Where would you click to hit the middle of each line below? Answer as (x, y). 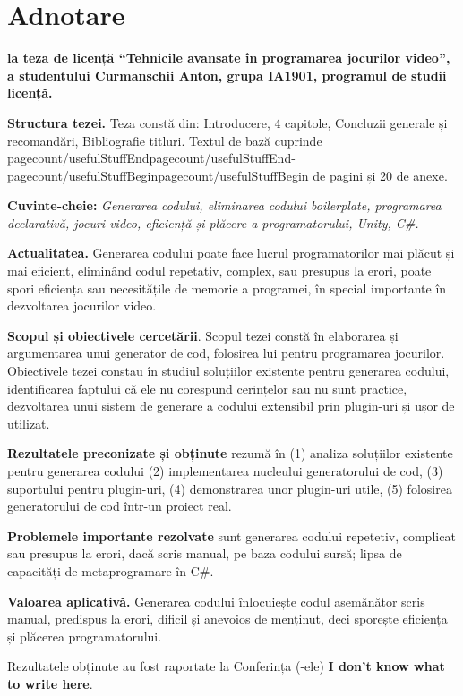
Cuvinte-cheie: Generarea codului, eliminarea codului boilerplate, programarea (224, 205)
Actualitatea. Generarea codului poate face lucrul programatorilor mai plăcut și (231, 253)
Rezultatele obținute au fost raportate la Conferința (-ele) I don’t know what (226, 666)
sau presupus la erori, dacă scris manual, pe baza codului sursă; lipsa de (205, 553)
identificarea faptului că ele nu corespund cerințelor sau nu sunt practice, (207, 388)
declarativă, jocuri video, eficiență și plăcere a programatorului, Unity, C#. (213, 222)
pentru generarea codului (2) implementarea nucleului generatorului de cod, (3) (225, 471)
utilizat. (29, 423)
